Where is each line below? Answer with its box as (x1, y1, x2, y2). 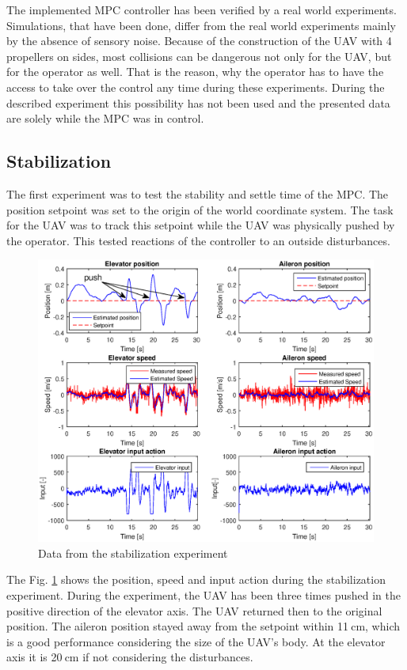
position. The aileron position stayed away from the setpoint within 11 (6, 618, 349, 634)
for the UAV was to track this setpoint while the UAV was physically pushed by (6, 217, 395, 233)
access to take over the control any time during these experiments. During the (6, 78, 385, 95)
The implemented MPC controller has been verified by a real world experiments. (6, 2, 397, 17)
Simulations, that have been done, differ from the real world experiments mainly (6, 17, 396, 33)
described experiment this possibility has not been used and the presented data (6, 94, 390, 111)
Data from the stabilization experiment (38, 544, 228, 561)
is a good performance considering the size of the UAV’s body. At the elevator (6, 633, 386, 649)
